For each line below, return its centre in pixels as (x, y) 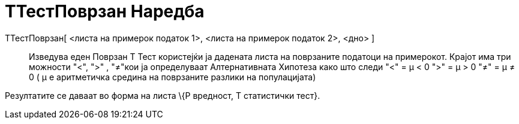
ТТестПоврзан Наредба (105, 11)
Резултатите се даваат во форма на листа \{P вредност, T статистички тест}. (163, 95)
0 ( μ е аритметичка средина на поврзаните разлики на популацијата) (172, 77)
